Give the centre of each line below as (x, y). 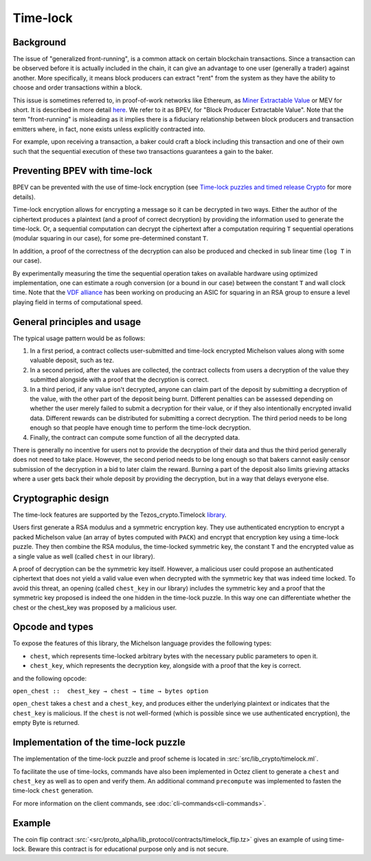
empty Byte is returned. (46, 723)
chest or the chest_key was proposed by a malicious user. (95, 607)
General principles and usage (77, 322)
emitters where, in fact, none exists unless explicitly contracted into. (109, 129)
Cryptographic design (61, 498)
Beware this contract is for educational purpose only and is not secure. (128, 849)
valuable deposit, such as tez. (72, 360)
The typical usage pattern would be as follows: (79, 338)
